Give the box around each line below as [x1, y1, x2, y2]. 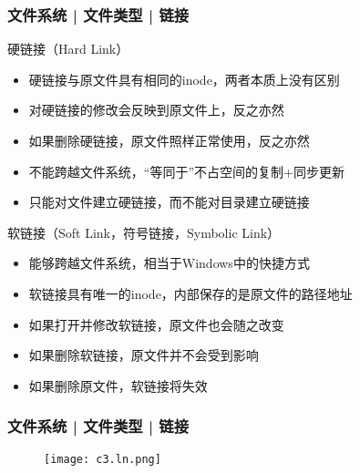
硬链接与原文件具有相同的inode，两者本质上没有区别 [28, 69, 340, 88]
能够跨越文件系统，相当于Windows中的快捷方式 [28, 253, 310, 272]
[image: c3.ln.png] [44, 452, 161, 466]
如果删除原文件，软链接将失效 [28, 375, 208, 395]
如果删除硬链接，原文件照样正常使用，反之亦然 [28, 131, 310, 149]
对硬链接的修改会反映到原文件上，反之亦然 [28, 100, 284, 119]
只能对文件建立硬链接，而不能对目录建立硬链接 [28, 192, 310, 211]
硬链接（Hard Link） [7, 39, 129, 58]
